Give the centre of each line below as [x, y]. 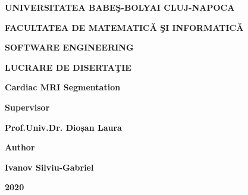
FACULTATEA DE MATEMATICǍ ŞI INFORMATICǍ [124, 27]
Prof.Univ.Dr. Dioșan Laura [63, 127]
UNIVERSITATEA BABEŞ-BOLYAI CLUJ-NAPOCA [120, 7]
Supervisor [27, 107]
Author [20, 147]
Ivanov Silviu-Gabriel [49, 167]
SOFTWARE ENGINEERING [69, 47]
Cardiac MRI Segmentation [63, 87]
